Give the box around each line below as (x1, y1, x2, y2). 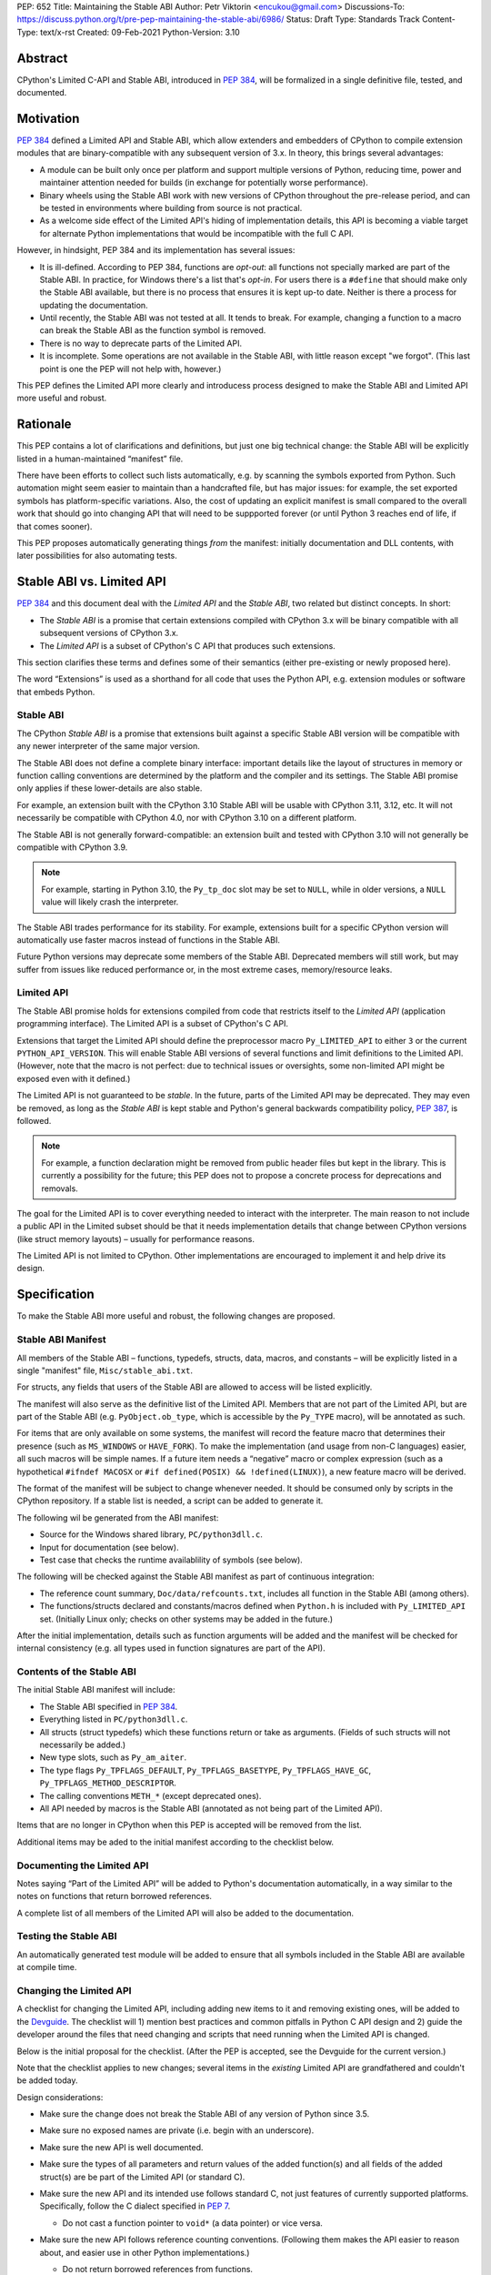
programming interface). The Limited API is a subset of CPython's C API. (16, 1018, 289, 1029)
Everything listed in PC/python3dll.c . (39, 1714, 188, 1724)
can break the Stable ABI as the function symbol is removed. (39, 325, 266, 336)
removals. (41, 1183, 79, 1194)
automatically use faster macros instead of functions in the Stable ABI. (16, 934, 281, 945)
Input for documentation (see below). (39, 1542, 179, 1552)
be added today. (16, 2075, 78, 2086)
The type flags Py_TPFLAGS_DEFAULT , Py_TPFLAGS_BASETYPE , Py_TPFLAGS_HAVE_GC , (39, 1764, 372, 1775)
